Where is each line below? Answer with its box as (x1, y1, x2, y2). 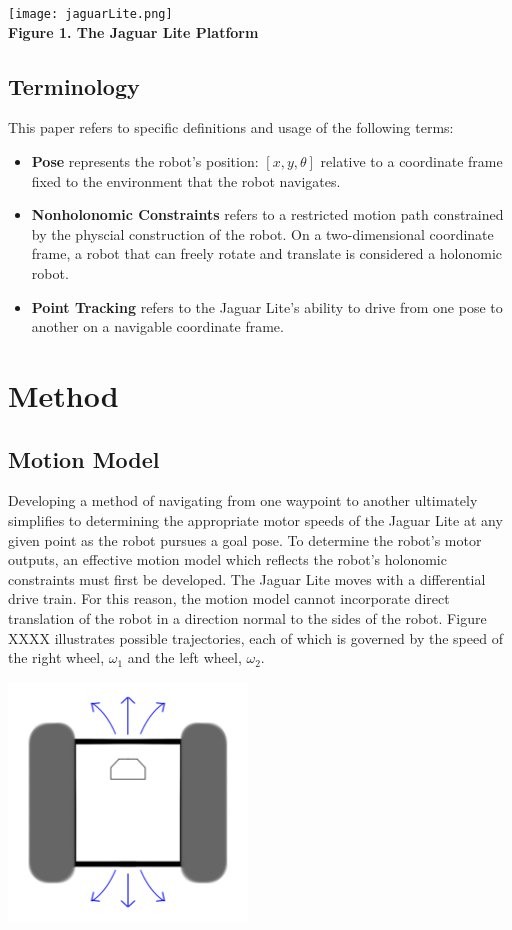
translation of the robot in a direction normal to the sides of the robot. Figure (8, 607, 487, 628)
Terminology (8, 70, 140, 101)
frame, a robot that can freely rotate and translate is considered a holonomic (31, 243, 503, 264)
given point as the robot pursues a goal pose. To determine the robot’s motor (8, 529, 482, 550)
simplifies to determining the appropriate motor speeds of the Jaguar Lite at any (8, 509, 503, 530)
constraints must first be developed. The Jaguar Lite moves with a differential (8, 568, 486, 589)
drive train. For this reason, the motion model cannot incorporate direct (8, 588, 450, 609)
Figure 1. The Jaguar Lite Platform (8, 21, 259, 42)
